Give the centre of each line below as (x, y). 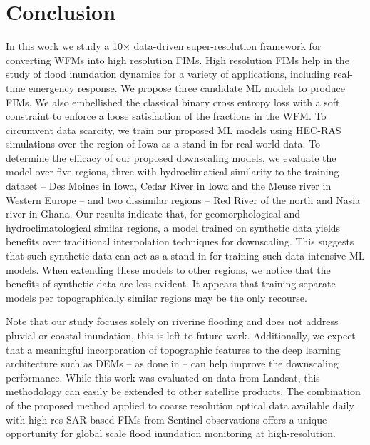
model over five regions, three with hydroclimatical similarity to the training (173, 172)
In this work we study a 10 (64, 46)
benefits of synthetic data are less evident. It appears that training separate (171, 283)
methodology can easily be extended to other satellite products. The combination (183, 391)
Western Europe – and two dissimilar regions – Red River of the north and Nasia (183, 199)
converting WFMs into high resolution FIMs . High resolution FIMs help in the (178, 60)
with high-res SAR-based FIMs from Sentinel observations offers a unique (166, 419)
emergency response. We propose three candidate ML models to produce (186, 87)
